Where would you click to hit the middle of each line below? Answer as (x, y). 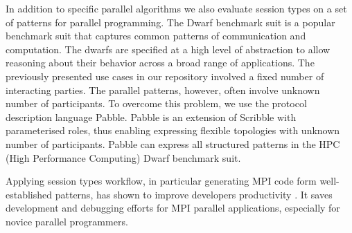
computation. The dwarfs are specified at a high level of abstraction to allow (168, 49)
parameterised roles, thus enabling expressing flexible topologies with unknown (173, 130)
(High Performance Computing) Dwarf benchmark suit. (123, 157)
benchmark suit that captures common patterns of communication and (156, 36)
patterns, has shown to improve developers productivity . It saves (194, 194)
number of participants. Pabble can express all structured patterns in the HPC (173, 143)
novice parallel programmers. (67, 221)
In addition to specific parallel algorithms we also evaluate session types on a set (176, 8)
